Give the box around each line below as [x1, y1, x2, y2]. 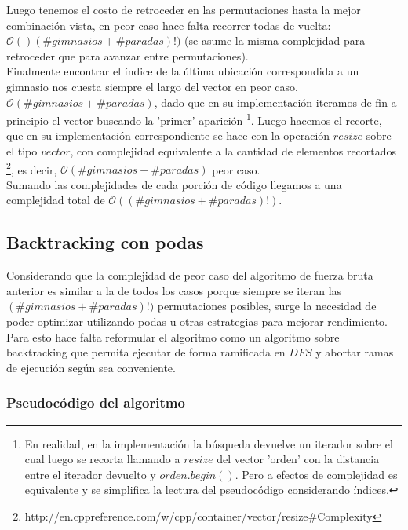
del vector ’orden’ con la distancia [217, 451, 380, 467]
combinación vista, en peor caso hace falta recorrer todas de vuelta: [6, 16, 331, 33]
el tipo [6, 143, 38, 159]
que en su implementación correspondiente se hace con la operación [6, 127, 330, 144]
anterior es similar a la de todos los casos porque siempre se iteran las [6, 282, 342, 298]
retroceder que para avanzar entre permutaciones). [6, 47, 249, 64]
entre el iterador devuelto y [24, 466, 156, 482]
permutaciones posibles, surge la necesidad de [157, 298, 377, 314]
